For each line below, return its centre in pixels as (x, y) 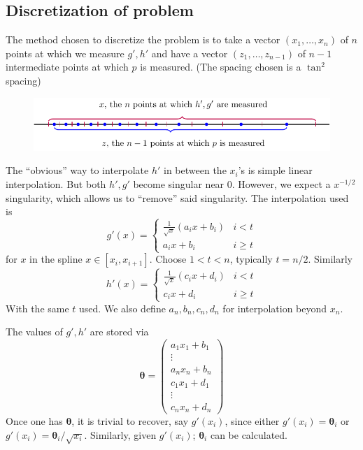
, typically (251, 259)
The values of (34, 332)
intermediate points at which (67, 67)
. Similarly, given (120, 434)
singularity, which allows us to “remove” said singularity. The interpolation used (177, 197)
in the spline (56, 259)
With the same (37, 308)
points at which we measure (65, 53)
